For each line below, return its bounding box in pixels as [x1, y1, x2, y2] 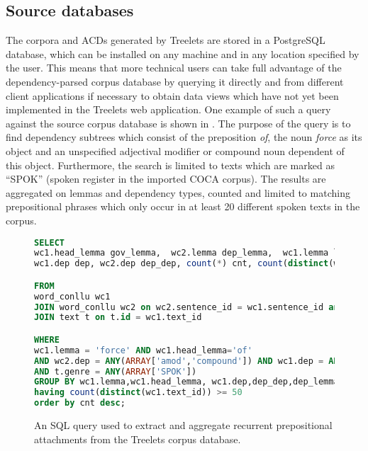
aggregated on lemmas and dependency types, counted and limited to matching [6, 185, 350, 200]
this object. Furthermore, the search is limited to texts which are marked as [6, 157, 335, 172]
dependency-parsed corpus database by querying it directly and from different [6, 74, 344, 89]
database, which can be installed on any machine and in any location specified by [6, 46, 359, 61]
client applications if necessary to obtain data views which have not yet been [6, 88, 339, 103]
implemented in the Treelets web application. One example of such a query [6, 102, 331, 117]
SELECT [34, 237, 65, 248]
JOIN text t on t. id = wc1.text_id [34, 312, 202, 323]
